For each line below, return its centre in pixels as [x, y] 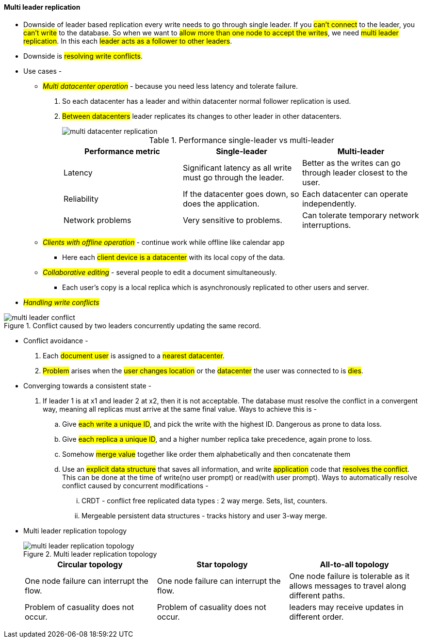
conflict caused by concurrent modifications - [135, 485]
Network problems [98, 220]
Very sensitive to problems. [232, 220]
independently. [329, 203]
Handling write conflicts [61, 302]
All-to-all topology [354, 564]
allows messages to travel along [348, 586]
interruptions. [326, 225]
